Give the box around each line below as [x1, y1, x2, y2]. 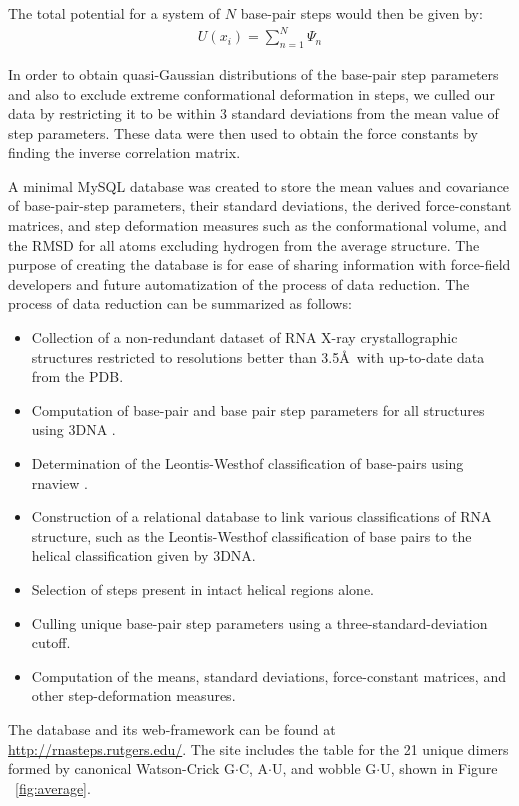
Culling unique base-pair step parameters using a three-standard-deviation [31, 612, 488, 633]
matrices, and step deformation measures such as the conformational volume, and [8, 215, 507, 236]
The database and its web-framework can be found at [8, 718, 336, 739]
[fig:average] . [15, 777, 91, 798]
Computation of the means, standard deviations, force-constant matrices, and [31, 665, 506, 686]
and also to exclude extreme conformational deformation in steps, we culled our [8, 83, 495, 104]
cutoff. [31, 632, 71, 653]
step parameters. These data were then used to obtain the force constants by [8, 122, 478, 143]
